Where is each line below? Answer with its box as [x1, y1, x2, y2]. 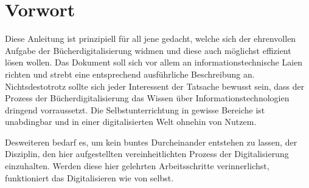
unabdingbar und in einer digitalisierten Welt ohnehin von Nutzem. [5, 115, 257, 128]
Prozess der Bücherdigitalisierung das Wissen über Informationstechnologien [5, 92, 290, 104]
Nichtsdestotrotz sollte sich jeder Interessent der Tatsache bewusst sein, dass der [5, 79, 305, 92]
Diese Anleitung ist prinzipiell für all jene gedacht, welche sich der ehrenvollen [5, 32, 296, 45]
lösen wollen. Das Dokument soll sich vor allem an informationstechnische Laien [5, 56, 303, 69]
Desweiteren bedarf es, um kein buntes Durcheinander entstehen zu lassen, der [5, 135, 297, 148]
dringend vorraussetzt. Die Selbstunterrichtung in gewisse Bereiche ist [5, 103, 265, 116]
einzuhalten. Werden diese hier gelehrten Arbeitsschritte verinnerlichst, [5, 159, 269, 172]
